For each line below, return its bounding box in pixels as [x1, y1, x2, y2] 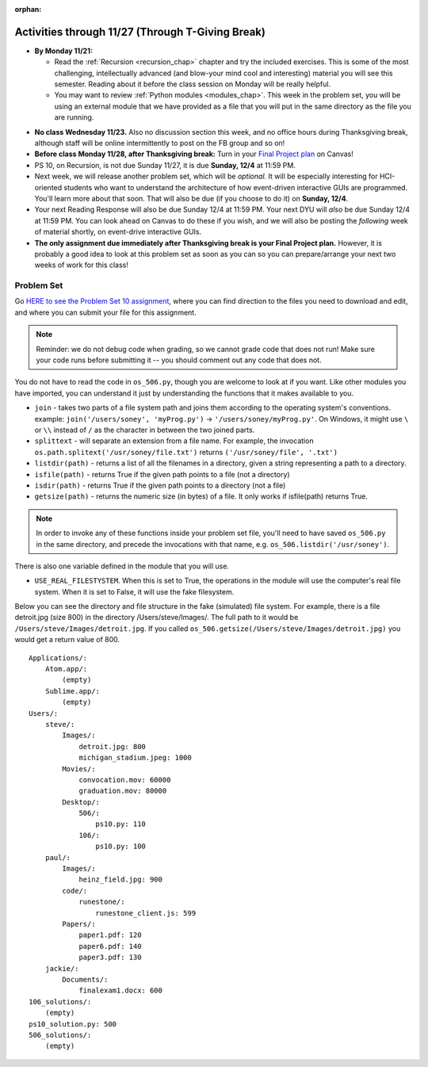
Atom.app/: [44, 664, 88, 674]
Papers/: [62, 920, 96, 928]
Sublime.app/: [44, 686, 101, 695]
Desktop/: [62, 797, 101, 806]
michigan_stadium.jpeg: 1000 [78, 753, 192, 763]
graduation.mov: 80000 [78, 786, 167, 796]
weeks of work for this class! [34, 260, 128, 270]
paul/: [44, 853, 71, 862]
